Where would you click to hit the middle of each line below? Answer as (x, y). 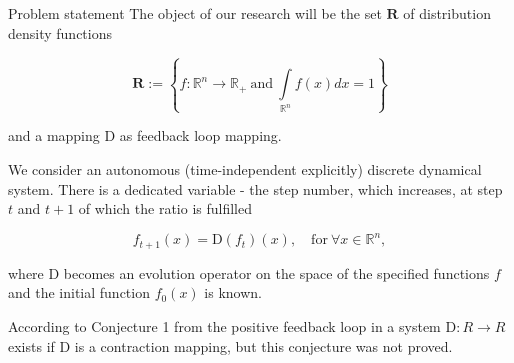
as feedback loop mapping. (200, 135)
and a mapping (54, 135)
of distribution (447, 13)
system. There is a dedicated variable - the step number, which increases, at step (255, 188)
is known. (233, 292)
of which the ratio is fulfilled (165, 208)
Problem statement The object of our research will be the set (195, 13)
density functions (60, 32)
